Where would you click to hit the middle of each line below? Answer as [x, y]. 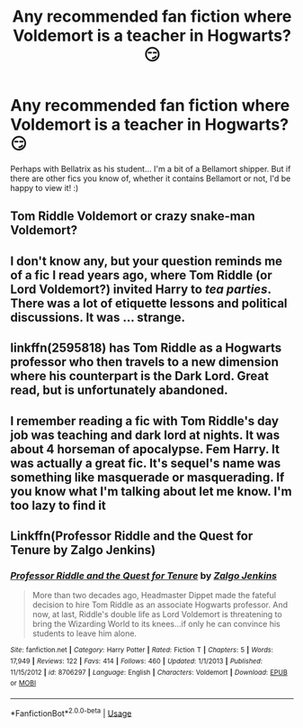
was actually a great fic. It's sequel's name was [146, 463]
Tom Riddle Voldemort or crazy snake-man [133, 217]
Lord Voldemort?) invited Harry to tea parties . [141, 289]
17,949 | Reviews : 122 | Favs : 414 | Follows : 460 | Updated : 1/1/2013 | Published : [137, 661]
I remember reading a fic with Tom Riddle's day [145, 421]
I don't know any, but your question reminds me [146, 261]
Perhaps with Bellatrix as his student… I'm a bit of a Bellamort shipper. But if [151, 168]
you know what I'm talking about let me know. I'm [151, 491]
